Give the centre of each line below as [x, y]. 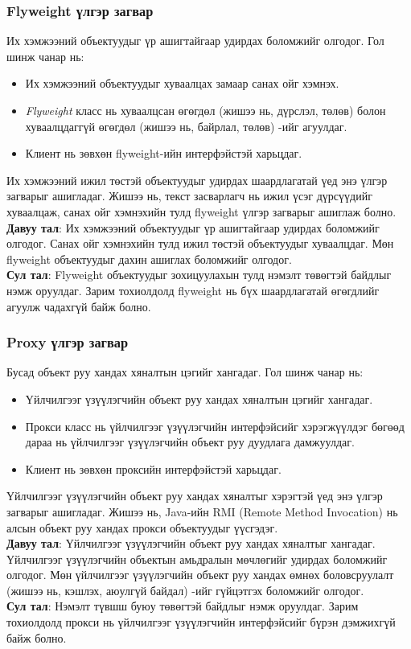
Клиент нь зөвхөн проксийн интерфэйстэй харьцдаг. [153, 468]
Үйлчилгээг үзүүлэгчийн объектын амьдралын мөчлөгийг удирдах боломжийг [197, 559]
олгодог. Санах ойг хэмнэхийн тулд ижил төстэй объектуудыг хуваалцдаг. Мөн [200, 243]
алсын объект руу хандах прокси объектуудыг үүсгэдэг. [142, 527]
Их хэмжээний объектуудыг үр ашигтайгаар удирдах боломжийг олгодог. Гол [195, 41]
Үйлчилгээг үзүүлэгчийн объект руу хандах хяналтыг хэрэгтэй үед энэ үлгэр [195, 496]
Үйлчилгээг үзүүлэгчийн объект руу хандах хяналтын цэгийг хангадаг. [199, 398]
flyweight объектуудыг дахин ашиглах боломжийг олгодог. [149, 259]
